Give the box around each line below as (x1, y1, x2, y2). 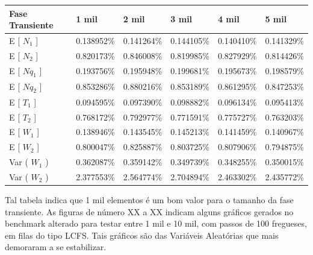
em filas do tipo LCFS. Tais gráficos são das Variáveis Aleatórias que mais (5, 228, 279, 241)
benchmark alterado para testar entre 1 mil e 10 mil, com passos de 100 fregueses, (5, 217, 307, 230)
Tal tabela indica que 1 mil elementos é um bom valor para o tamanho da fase (5, 194, 294, 206)
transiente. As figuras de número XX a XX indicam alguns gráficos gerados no (5, 205, 294, 218)
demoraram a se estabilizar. (5, 241, 107, 253)
